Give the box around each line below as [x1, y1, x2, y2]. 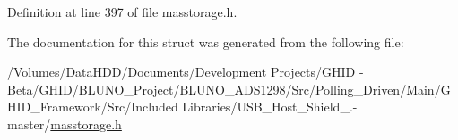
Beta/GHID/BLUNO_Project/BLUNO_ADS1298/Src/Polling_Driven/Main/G [7, 79, 451, 98]
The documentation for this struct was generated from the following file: [7, 32, 404, 51]
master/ [7, 114, 51, 133]
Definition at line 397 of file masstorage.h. [7, 3, 238, 21]
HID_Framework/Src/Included [7, 97, 178, 116]
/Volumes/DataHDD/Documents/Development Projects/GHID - [7, 62, 364, 81]
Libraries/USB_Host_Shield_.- [182, 97, 358, 116]
